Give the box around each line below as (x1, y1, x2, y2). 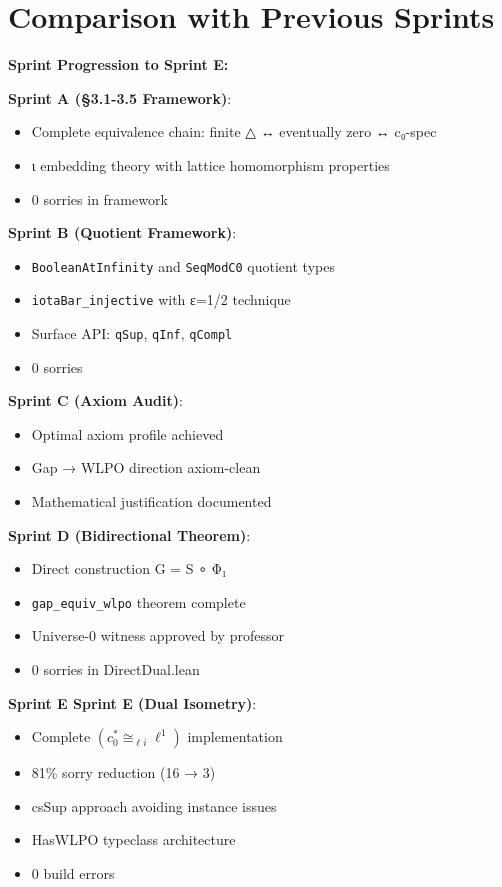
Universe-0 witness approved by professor (31, 625, 284, 646)
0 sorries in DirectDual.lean (31, 659, 200, 680)
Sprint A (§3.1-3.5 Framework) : (8, 87, 232, 108)
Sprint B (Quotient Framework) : (8, 222, 237, 243)
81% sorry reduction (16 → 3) (31, 762, 216, 783)
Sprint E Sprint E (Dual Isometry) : (8, 692, 257, 713)
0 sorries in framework (31, 188, 168, 209)
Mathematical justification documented (31, 491, 272, 512)
